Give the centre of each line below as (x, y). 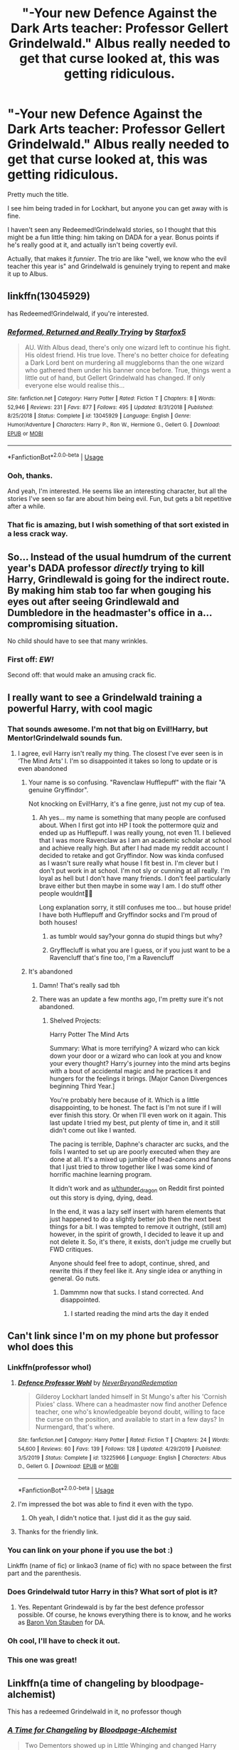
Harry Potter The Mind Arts (89, 1034)
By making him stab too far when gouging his (110, 590)
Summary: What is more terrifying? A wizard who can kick (135, 1048)
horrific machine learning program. (101, 1174)
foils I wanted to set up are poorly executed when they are (135, 1152)
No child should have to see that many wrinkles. (78, 641)
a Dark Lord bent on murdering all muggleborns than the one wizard (124, 363)
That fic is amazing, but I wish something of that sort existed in (118, 525)
